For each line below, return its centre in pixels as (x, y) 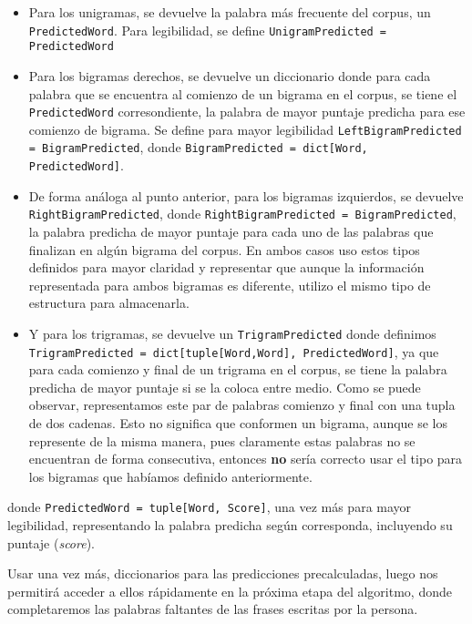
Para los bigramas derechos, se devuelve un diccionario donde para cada (230, 75)
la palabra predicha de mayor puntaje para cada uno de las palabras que (231, 231)
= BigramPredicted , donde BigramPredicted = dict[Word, (198, 147)
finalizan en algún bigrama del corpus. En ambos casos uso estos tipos (224, 249)
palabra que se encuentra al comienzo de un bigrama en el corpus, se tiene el (243, 93)
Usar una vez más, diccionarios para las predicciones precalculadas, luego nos (223, 573)
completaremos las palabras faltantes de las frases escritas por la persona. (213, 609)
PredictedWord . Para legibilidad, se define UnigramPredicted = (208, 30)
